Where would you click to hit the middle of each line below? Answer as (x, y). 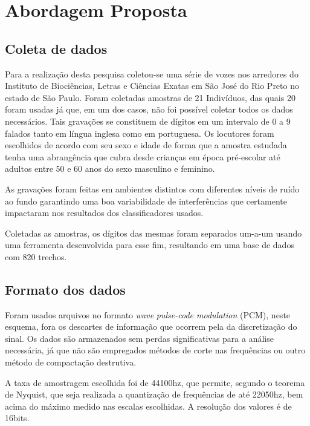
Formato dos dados (65, 289)
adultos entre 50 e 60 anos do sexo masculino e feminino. (110, 169)
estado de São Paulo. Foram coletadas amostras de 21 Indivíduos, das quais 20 (150, 97)
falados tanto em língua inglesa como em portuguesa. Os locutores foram (140, 133)
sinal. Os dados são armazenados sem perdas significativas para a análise (139, 338)
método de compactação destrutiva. (71, 362)
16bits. (17, 418)
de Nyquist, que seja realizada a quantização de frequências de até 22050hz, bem (154, 394)
